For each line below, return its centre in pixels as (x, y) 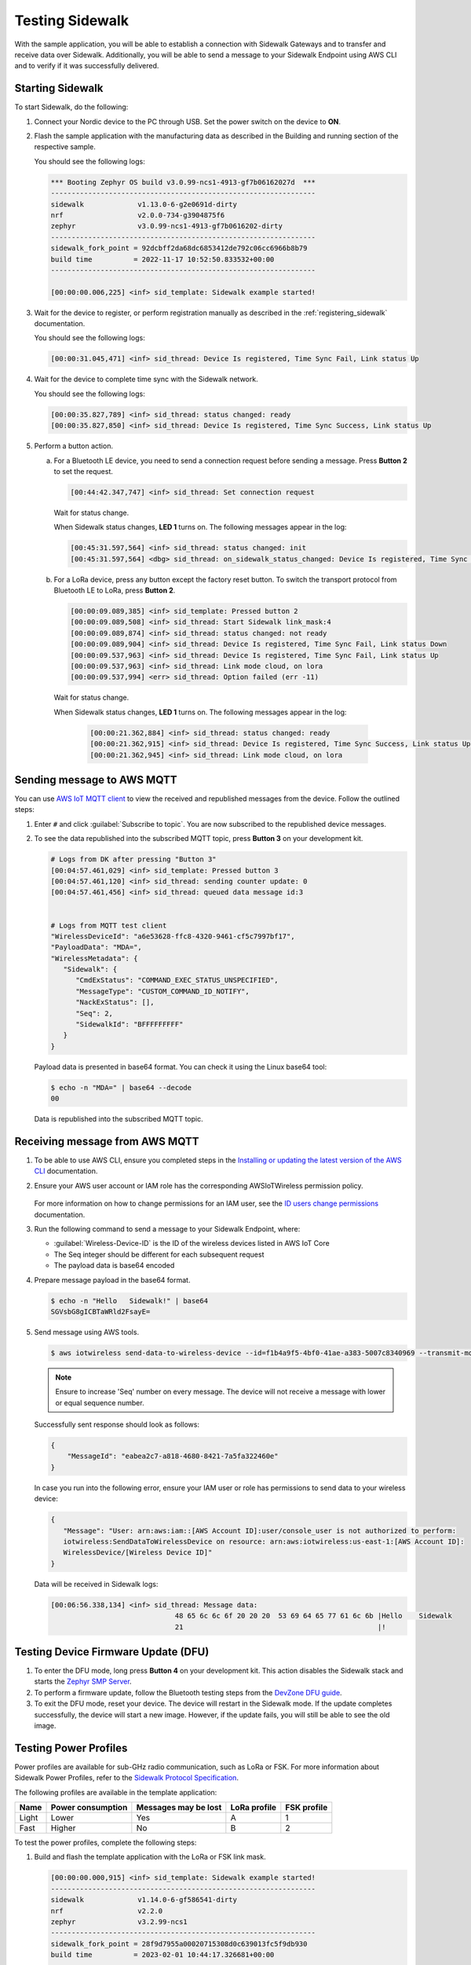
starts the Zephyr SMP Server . (83, 1681)
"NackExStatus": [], (115, 1003)
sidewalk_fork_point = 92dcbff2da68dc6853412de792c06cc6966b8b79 (179, 248)
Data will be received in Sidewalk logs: (96, 1584)
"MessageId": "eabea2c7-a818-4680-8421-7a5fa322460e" (173, 1456)
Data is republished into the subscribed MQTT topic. (119, 1119)
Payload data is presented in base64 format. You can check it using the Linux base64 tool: (181, 1067)
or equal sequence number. (100, 1402)
